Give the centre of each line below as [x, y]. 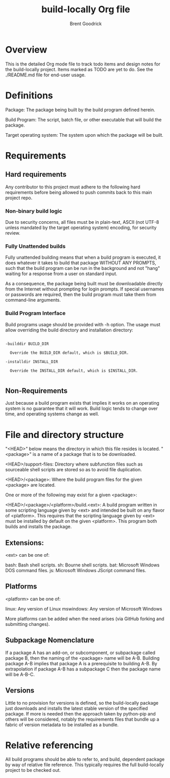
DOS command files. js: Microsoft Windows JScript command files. [76, 571]
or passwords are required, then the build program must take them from [81, 295]
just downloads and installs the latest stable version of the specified [77, 708]
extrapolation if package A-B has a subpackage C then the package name [83, 669]
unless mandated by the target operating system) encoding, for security [81, 227]
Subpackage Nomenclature [50, 640]
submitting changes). [28, 624]
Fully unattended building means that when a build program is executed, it [83, 258]
